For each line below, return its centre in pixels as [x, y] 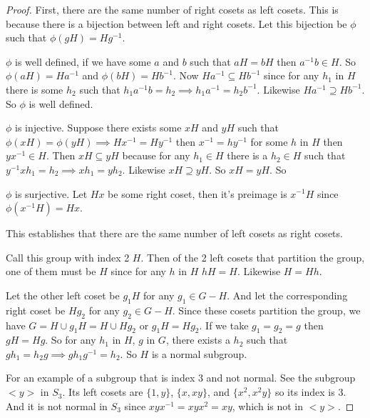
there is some [35, 89]
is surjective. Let [51, 193]
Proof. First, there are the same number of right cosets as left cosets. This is [172, 9]
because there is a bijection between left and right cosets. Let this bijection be [176, 23]
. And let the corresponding [287, 295]
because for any [156, 155]
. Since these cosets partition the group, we [266, 310]
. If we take [224, 325]
